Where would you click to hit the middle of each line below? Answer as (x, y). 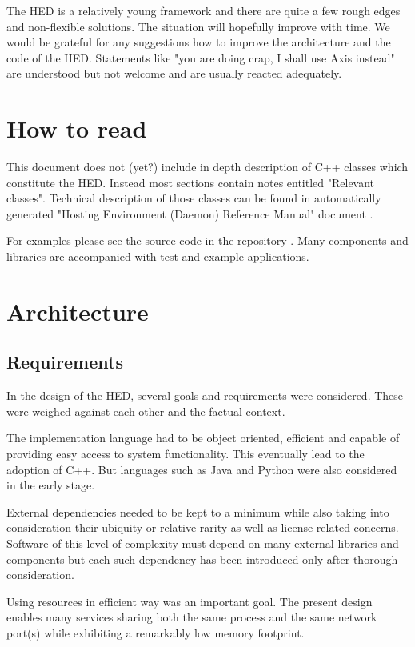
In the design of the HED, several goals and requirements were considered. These (205, 395)
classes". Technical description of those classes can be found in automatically (194, 198)
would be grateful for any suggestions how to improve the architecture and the (199, 42)
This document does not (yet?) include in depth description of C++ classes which (207, 167)
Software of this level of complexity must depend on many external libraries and (203, 543)
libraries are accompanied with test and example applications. (158, 256)
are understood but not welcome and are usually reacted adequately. (174, 73)
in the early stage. (51, 485)
